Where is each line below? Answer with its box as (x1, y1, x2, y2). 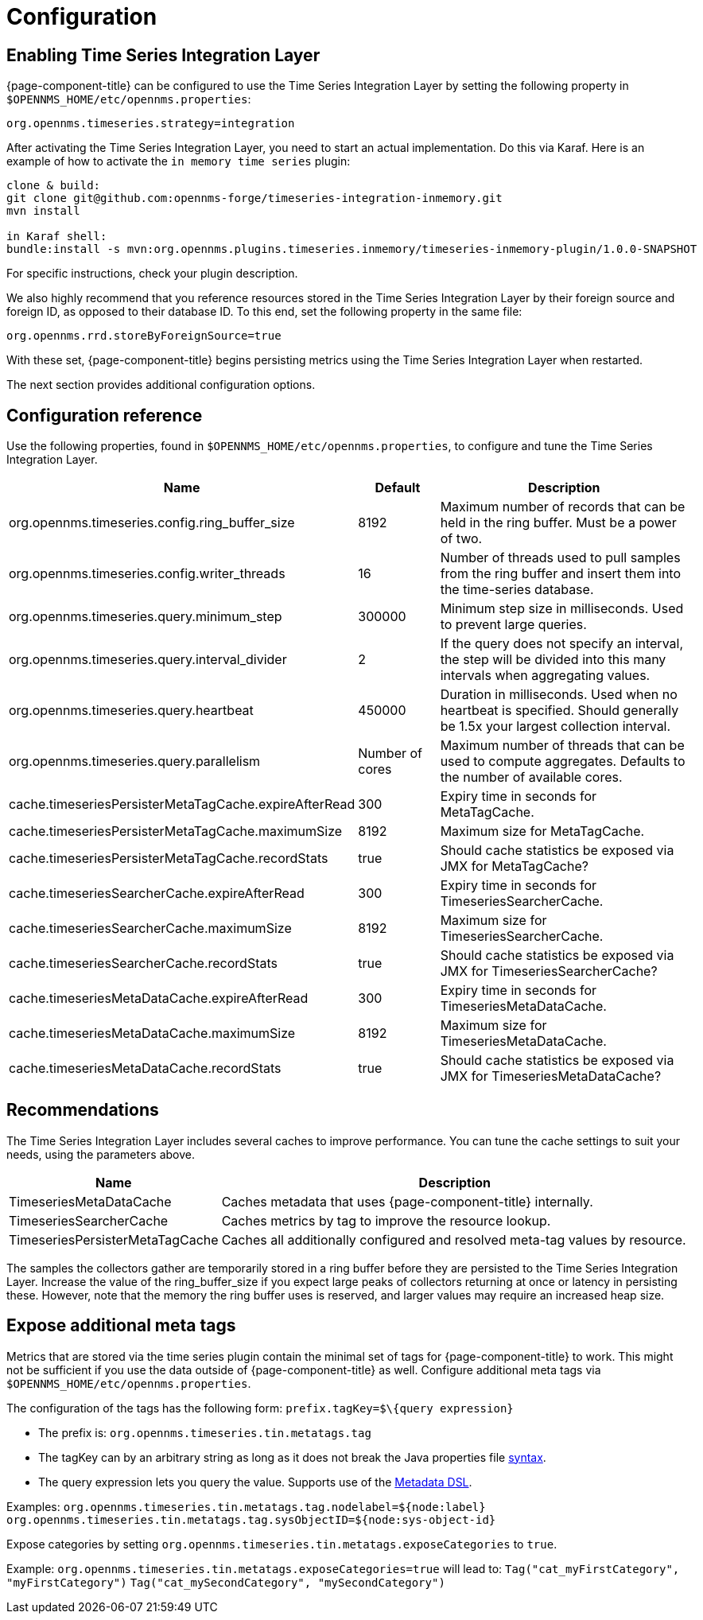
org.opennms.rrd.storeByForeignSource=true (6, 329, 282, 343)
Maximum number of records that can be (440, 499, 686, 515)
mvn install (6, 204, 80, 218)
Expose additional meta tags (6, 1315, 236, 1336)
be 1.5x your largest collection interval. (440, 718, 671, 735)
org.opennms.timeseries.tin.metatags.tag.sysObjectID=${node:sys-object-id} (6, 1513, 496, 1526)
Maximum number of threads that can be (440, 737, 685, 754)
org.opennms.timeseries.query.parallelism (9, 753, 261, 770)
